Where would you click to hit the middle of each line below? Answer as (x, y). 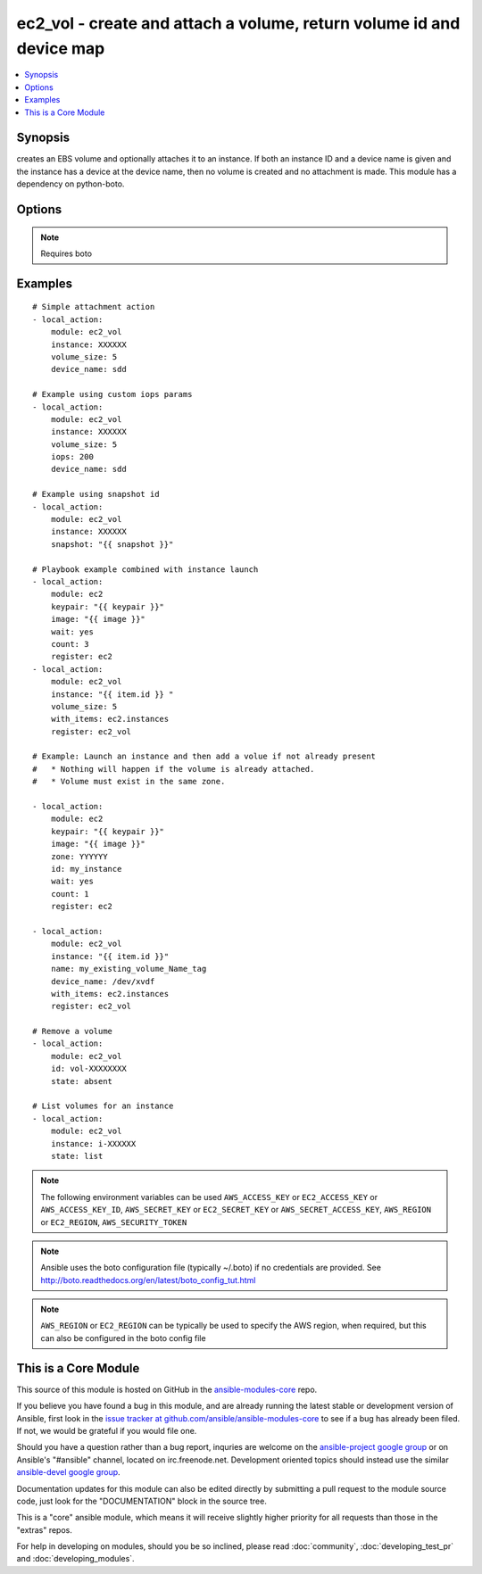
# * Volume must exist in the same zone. (129, 782)
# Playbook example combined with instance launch (145, 569)
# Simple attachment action (94, 307)
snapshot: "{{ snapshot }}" (112, 544)
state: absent (82, 1081)
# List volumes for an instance (103, 1106)
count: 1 (70, 894)
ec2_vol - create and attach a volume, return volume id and (238, 23)
